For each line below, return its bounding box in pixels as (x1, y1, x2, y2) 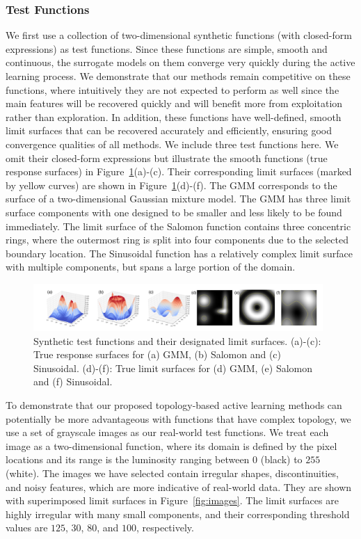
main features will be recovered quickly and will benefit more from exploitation (6, 96, 343, 111)
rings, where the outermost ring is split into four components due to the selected (6, 232, 348, 247)
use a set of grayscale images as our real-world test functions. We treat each (6, 425, 329, 440)
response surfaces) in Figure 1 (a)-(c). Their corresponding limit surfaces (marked (6, 164, 352, 179)
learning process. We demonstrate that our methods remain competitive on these (6, 69, 351, 83)
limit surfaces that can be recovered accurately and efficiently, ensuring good (6, 123, 332, 138)
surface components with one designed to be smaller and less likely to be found (6, 204, 342, 219)
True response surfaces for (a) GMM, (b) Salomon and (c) (33, 347, 282, 362)
